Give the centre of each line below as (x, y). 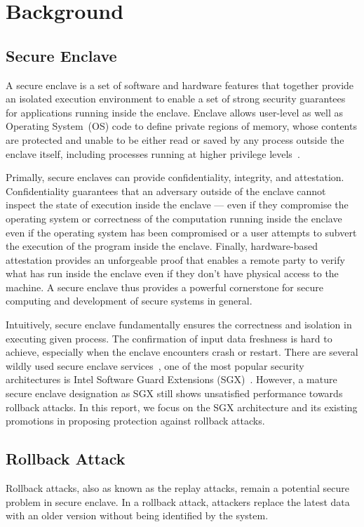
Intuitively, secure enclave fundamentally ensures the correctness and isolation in (179, 325)
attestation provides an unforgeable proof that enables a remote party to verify (175, 259)
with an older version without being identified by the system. (137, 515)
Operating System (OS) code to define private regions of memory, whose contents (181, 126)
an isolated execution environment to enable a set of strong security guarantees (176, 99)
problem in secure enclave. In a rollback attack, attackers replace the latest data (178, 501)
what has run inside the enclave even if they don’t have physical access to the (172, 273)
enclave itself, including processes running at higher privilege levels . (153, 153)
